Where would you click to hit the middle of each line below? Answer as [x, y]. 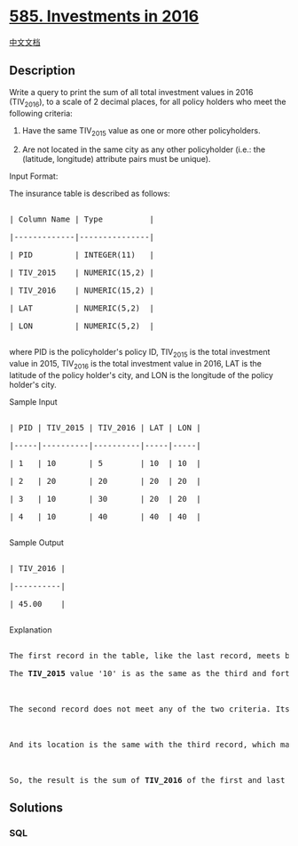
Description [42, 71]
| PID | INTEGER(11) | [82, 255]
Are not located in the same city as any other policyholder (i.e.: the [144, 149]
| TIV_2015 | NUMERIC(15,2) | [82, 273]
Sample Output [37, 542]
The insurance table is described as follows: [90, 194]
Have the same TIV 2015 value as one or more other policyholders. [141, 131]
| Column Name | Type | [82, 219]
